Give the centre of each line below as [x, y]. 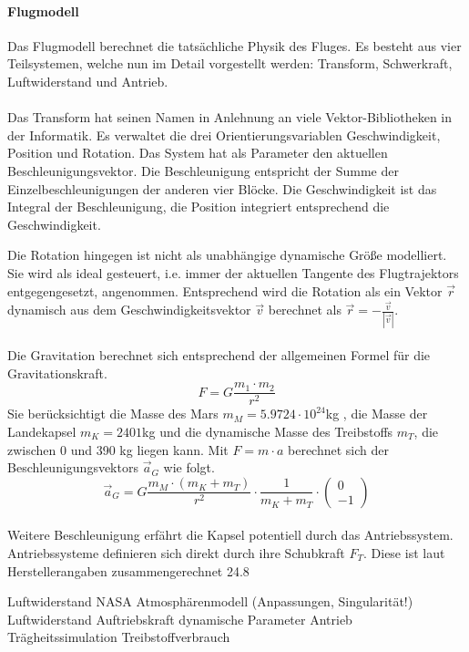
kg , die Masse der [377, 414]
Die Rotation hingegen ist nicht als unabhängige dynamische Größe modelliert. [227, 255]
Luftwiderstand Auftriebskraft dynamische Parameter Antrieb [180, 619]
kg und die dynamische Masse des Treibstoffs [268, 431]
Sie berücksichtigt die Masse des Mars [113, 414]
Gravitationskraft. [57, 373]
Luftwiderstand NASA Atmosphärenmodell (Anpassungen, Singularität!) [210, 601]
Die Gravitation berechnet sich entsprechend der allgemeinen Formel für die [219, 355]
